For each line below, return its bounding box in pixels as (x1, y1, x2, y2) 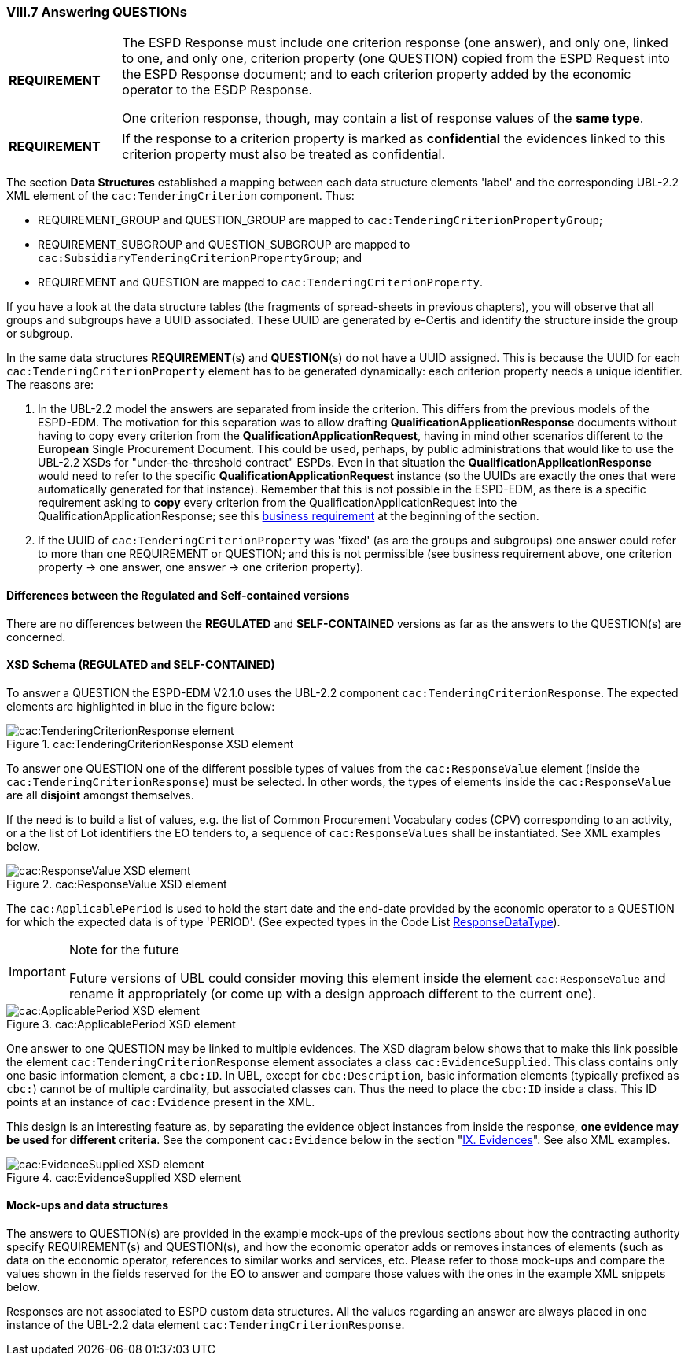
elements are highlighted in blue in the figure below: (6, 699, 275, 713)
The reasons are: (6, 378, 94, 392)
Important (9, 963, 66, 980)
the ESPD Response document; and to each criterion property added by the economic (122, 66, 631, 83)
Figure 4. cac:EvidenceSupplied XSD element (6, 1170, 241, 1184)
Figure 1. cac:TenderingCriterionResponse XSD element (6, 736, 294, 751)
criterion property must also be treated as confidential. (122, 146, 446, 163)
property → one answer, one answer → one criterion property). (38, 560, 364, 574)
